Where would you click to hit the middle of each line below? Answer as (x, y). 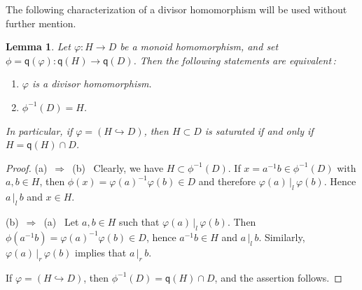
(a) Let (61, 221)
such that (139, 221)
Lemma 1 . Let (38, 46)
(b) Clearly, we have (118, 167)
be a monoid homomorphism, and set (199, 46)
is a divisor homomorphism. (92, 84)
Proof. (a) (27, 167)
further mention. (41, 23)
